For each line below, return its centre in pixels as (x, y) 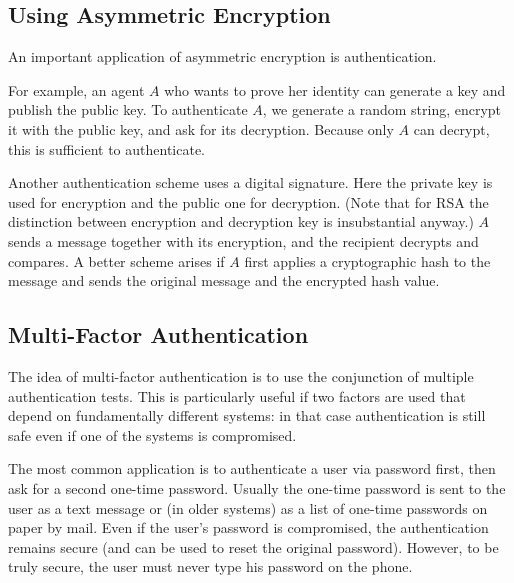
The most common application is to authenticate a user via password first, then (252, 468)
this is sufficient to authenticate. (106, 148)
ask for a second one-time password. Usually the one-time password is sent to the (257, 487)
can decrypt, (451, 128)
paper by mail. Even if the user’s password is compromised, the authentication (248, 527)
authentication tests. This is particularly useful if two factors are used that (237, 395)
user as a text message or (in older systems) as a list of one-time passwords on (248, 507)
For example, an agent (76, 89)
